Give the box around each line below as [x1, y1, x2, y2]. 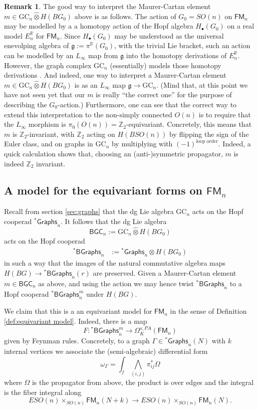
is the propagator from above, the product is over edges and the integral [32, 376, 254, 387]
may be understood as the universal [114, 30, 224, 41]
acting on [86, 128, 115, 139]
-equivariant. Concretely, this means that [126, 119, 252, 129]
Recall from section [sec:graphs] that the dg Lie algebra [4, 206, 174, 217]
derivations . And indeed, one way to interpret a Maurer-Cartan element [4, 70, 226, 80]
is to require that [198, 109, 251, 119]
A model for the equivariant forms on [4, 182, 202, 198]
